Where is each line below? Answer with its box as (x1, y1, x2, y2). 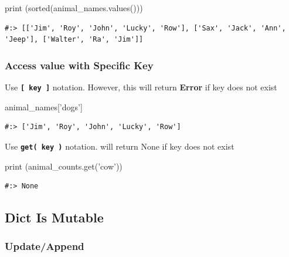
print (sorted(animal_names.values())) (5, 2, 143, 13)
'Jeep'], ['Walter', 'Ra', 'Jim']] (5, 35, 144, 44)
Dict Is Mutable (5, 208, 104, 226)
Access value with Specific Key (5, 58, 154, 72)
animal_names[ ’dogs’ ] (5, 100, 83, 113)
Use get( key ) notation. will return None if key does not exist (5, 140, 234, 152)
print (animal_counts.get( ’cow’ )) (5, 160, 123, 172)
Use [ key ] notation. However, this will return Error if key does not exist (5, 81, 277, 93)
